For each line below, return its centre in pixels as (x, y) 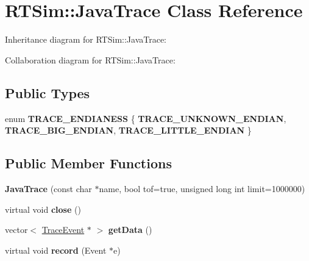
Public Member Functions (88, 163)
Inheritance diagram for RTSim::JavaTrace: (86, 39)
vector (16, 230)
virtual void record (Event (56, 250)
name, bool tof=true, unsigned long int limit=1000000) (202, 188)
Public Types (48, 92)
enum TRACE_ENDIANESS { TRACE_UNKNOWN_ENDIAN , (146, 118)
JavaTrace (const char (48, 188)
